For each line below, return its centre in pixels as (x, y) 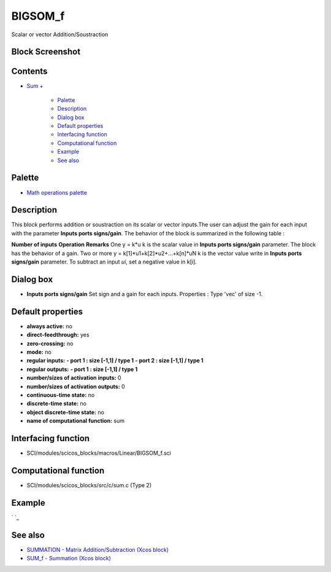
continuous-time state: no (61, 395)
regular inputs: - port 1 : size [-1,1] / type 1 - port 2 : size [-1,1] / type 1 (115, 361)
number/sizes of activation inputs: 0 (74, 378)
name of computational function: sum (76, 421)
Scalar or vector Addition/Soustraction (60, 34)
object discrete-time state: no (65, 412)
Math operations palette (57, 192)
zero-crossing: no (50, 343)
